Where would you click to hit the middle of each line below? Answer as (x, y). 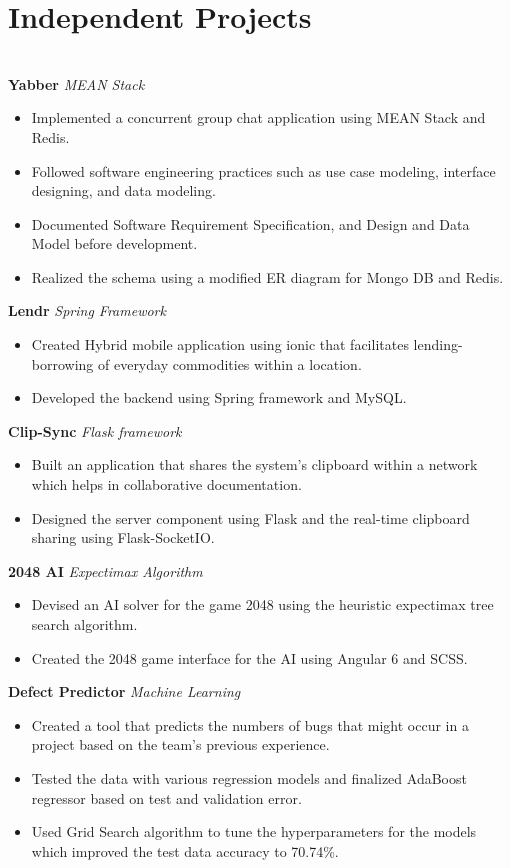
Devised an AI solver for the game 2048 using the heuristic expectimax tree (262, 604)
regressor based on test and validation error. (166, 797)
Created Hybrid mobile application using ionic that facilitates (220, 344)
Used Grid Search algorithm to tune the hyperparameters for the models (254, 831)
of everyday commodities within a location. (230, 363)
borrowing (62, 363)
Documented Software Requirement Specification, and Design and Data (250, 223)
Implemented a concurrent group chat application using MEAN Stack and (258, 117)
